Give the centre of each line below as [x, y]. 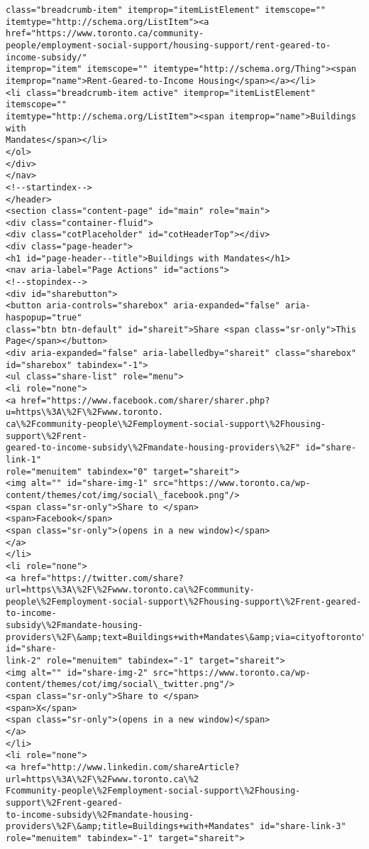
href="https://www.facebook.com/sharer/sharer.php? [145, 400]
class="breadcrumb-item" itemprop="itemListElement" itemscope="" [166, 10]
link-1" [24, 459]
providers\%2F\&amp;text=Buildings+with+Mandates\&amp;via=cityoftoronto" [186, 637]
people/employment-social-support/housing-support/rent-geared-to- [169, 45]
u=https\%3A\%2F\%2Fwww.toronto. [84, 412]
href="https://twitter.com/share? [102, 578]
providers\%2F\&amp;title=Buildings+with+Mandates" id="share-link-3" [176, 827]
